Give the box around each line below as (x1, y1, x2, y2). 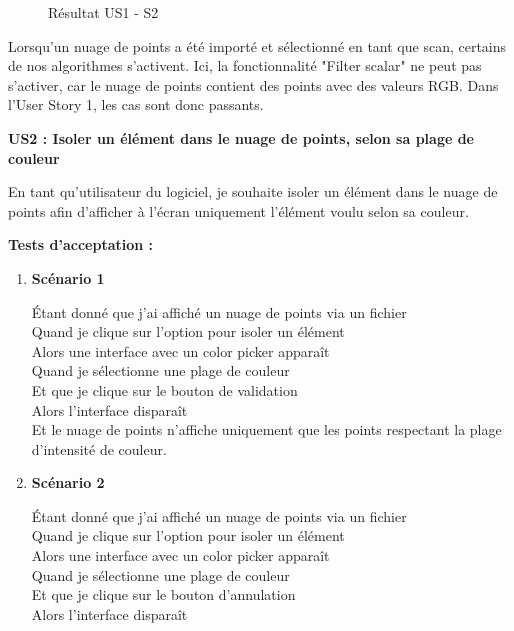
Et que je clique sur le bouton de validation (31, 379, 298, 400)
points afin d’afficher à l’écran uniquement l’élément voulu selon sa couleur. (8, 200, 469, 221)
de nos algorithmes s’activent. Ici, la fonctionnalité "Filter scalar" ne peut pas (8, 55, 482, 76)
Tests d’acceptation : (8, 234, 154, 255)
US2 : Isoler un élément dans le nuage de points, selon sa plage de (8, 127, 475, 148)
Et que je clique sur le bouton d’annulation (31, 584, 296, 605)
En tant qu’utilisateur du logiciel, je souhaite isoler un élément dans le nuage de (8, 181, 498, 202)
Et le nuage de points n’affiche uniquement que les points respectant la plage (31, 419, 502, 440)
